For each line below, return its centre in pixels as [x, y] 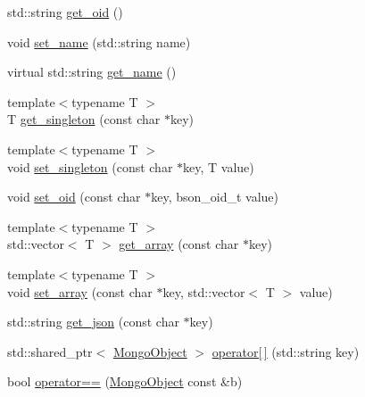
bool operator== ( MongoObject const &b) [125, 381]
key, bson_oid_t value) [215, 197]
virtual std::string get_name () [92, 72]
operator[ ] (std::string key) [286, 351]
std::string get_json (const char [93, 322]
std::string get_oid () [65, 12]
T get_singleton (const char [84, 119]
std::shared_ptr [50, 351]
